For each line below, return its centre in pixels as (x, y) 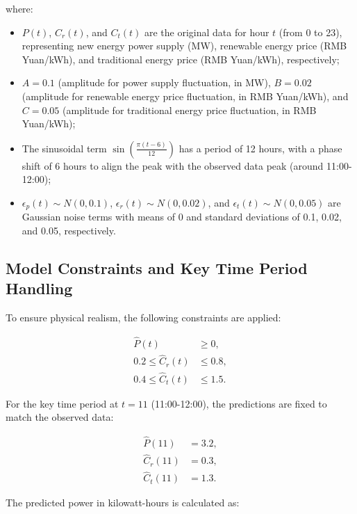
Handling (39, 288)
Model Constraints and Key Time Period (157, 267)
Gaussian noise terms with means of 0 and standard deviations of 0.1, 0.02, (182, 217)
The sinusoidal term (64, 148)
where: (19, 8)
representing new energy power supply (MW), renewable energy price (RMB (184, 46)
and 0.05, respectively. (69, 230)
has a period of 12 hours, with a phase (260, 148)
